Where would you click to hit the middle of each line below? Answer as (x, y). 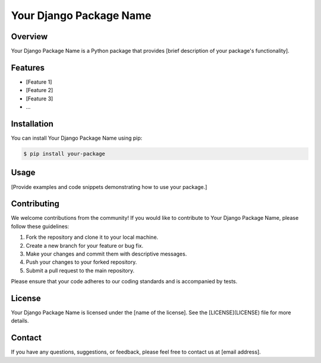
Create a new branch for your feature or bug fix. (85, 245)
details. (20, 321)
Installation (32, 124)
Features (28, 67)
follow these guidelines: (40, 226)
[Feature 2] (40, 90)
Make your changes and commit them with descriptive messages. (106, 254)
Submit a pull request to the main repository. (80, 270)
